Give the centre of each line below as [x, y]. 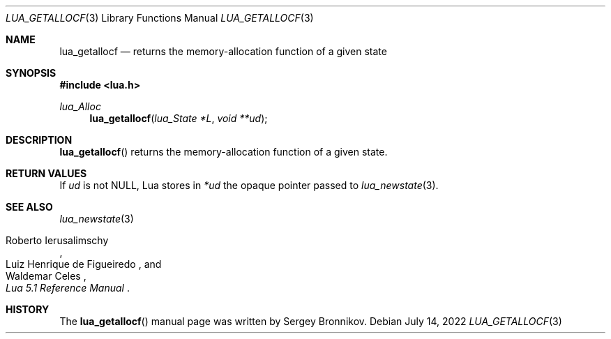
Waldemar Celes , [46, 276]
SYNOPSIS [31, 73]
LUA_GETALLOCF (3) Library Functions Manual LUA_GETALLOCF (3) [160, 18]
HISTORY [28, 309]
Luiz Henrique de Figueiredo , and [84, 264]
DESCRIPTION [39, 140]
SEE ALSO [29, 207]
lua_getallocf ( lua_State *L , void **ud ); [179, 118]
